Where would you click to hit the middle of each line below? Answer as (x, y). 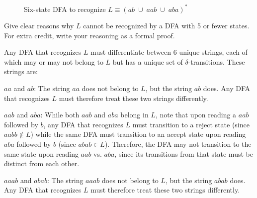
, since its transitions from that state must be (184, 153)
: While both (60, 115)
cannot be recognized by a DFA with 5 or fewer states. (166, 26)
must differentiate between (131, 52)
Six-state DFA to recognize (65, 9)
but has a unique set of (148, 61)
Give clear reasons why (39, 26)
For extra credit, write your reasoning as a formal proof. (89, 35)
